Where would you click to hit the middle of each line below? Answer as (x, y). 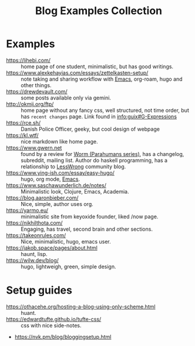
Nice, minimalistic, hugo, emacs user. (66, 241)
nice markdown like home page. (59, 141)
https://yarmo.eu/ (27, 210)
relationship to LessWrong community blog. (73, 167)
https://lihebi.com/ (28, 60)
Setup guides (39, 290)
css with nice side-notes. (51, 325)
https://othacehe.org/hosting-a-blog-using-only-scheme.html (81, 307)
